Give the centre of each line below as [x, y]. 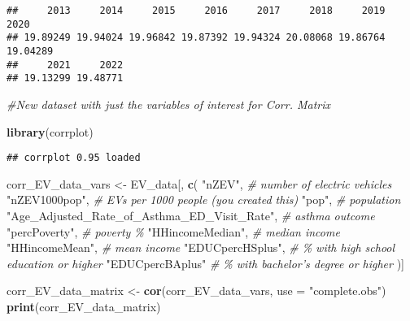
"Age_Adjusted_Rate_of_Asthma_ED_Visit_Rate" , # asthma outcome [191, 215]
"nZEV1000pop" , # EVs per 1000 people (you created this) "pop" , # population [204, 200]
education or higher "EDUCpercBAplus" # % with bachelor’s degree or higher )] [205, 263]
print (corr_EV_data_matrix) [84, 306]
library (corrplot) [50, 131]
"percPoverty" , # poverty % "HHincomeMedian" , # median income [173, 231]
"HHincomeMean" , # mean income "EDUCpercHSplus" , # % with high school [201, 247]
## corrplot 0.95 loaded [74, 158]
